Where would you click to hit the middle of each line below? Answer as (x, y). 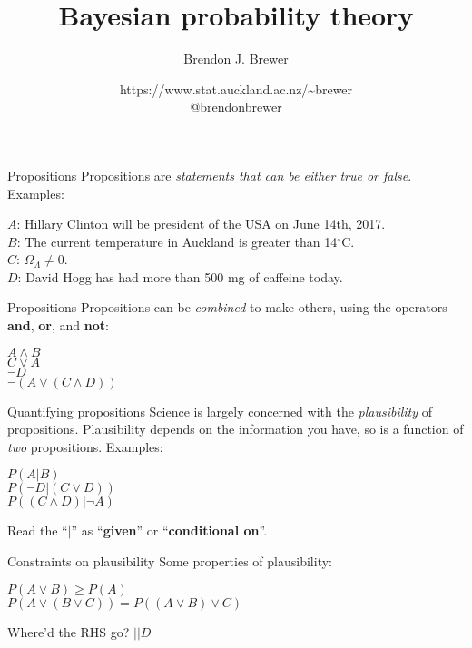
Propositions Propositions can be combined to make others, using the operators (227, 307)
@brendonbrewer (236, 107)
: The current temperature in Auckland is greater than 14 (177, 241)
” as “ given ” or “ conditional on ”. (169, 530)
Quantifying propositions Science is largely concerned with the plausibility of (220, 411)
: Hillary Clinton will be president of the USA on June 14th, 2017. (201, 224)
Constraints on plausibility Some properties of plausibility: (170, 561)
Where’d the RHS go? (69, 631)
